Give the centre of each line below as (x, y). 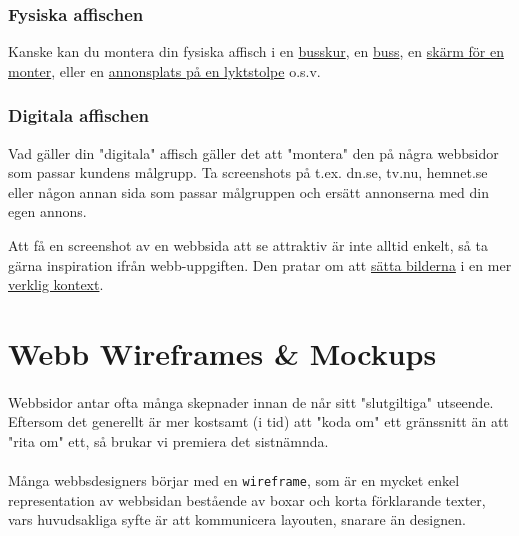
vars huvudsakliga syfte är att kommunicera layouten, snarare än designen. (237, 519)
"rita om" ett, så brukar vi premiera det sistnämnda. (168, 440)
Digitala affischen (78, 115)
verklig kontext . (56, 284)
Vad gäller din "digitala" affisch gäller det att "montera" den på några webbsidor (253, 152)
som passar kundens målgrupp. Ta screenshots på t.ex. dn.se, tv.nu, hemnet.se (248, 172)
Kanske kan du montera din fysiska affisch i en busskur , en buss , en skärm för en (256, 51)
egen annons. (47, 211)
